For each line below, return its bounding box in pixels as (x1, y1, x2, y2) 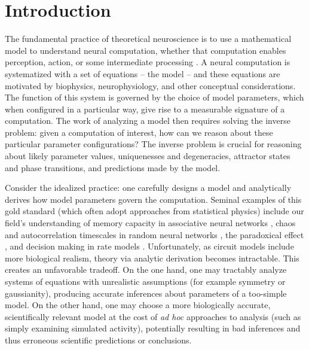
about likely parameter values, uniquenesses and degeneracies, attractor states (5, 150, 290, 162)
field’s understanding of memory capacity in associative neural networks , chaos (5, 217, 296, 229)
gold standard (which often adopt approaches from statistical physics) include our (5, 205, 304, 217)
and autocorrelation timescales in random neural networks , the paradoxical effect (5, 228, 304, 241)
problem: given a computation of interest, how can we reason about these (5, 126, 273, 138)
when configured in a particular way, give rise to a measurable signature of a (5, 102, 285, 115)
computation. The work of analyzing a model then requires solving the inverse (5, 114, 290, 127)
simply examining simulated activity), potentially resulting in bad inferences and (5, 322, 301, 334)
